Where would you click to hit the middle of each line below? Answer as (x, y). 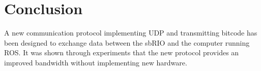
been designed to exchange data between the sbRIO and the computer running (127, 42)
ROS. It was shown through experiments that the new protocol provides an (122, 52)
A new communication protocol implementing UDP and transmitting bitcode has (131, 33)
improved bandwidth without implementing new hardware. (96, 62)
